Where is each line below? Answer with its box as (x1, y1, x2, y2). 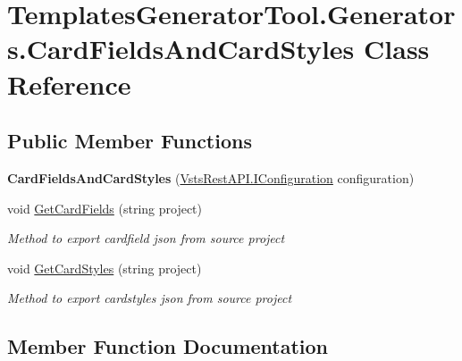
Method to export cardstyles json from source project (7, 289, 292, 307)
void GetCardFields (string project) (7, 198, 202, 217)
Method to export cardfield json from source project (7, 229, 285, 248)
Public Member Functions (7, 127, 252, 155)
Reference (7, 65, 131, 102)
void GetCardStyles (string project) (7, 258, 202, 277)
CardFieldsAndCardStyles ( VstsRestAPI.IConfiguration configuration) (7, 168, 415, 187)
